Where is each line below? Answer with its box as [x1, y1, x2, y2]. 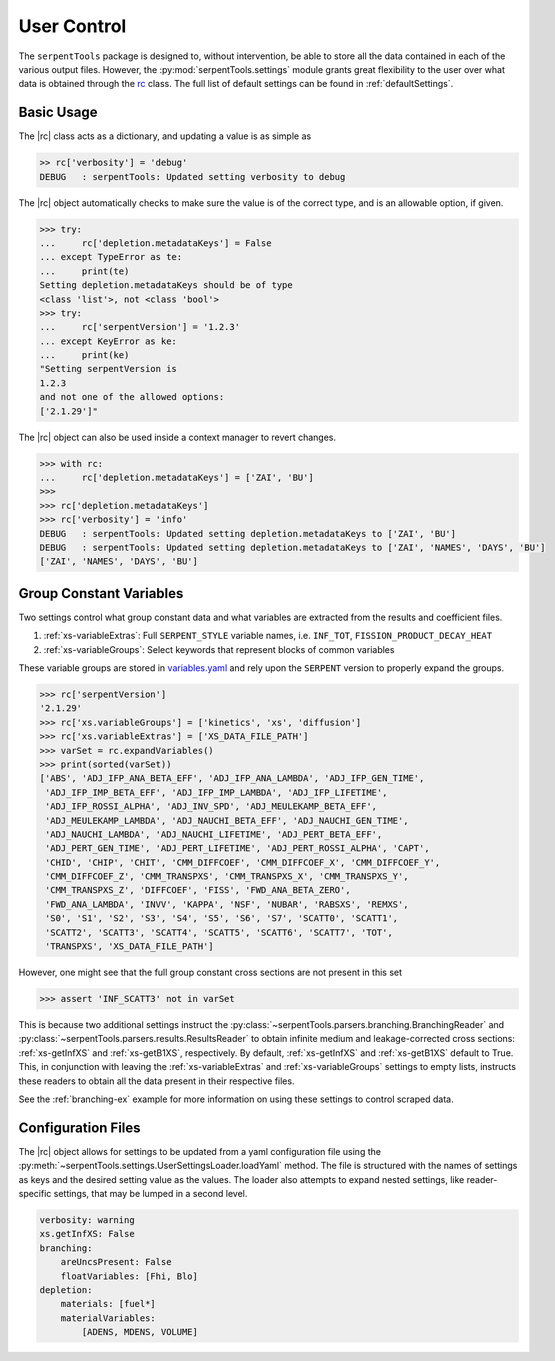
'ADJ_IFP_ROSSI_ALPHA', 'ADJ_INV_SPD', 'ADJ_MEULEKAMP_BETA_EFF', [45, 801, 378, 812]
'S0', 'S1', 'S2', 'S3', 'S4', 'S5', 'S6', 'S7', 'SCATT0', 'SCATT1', [45, 913, 399, 924]
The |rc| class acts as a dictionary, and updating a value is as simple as [18, 130, 312, 142]
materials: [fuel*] [60, 1298, 157, 1310]
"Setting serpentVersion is [39, 363, 177, 375]
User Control [18, 15, 127, 37]
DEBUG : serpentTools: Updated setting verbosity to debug [39, 171, 346, 182]
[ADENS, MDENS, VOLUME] [81, 1326, 199, 1338]
